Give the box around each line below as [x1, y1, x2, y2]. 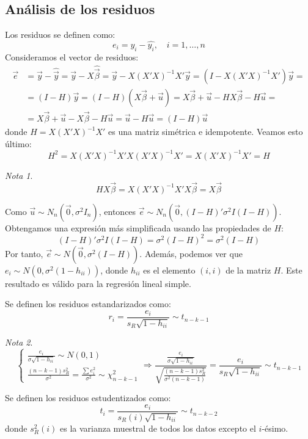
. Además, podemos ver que [139, 247, 243, 259]
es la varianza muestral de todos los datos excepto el [60, 421, 256, 434]
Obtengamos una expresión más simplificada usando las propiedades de [5, 221, 271, 234]
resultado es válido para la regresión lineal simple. [5, 277, 191, 289]
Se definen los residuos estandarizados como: [5, 297, 171, 310]
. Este [280, 263, 302, 276]
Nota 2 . [5, 336, 33, 349]
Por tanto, [5, 247, 43, 259]
